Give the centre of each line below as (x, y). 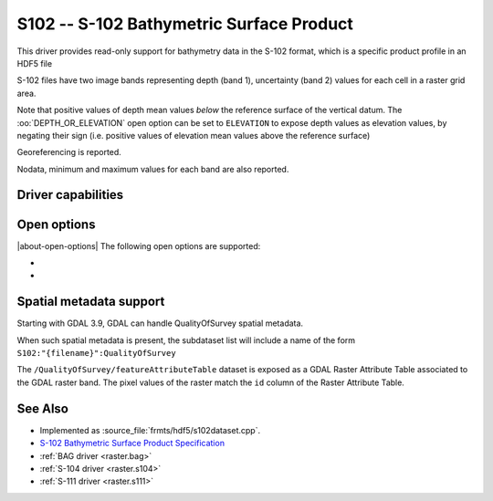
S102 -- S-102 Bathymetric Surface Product (185, 24)
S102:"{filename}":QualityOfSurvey (97, 353)
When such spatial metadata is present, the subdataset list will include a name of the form (186, 340)
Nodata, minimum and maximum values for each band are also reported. (153, 169)
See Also (42, 408)
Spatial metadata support (91, 302)
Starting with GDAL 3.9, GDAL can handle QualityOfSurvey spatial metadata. (160, 323)
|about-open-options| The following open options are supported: (139, 245)
